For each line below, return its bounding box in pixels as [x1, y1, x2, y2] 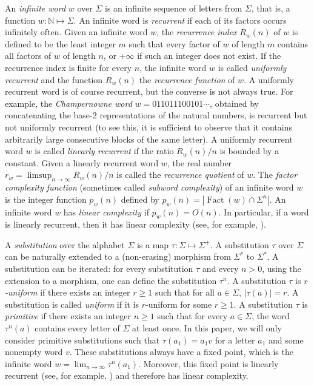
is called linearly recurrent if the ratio [35, 144, 174, 157]
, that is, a [251, 2, 290, 14]
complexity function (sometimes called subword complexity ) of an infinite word [5, 181, 294, 194]
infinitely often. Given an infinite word [5, 25, 148, 38]
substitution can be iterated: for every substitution [5, 262, 193, 275]
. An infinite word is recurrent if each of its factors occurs [73, 13, 287, 26]
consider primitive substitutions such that [5, 333, 160, 346]
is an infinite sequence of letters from [104, 2, 242, 14]
